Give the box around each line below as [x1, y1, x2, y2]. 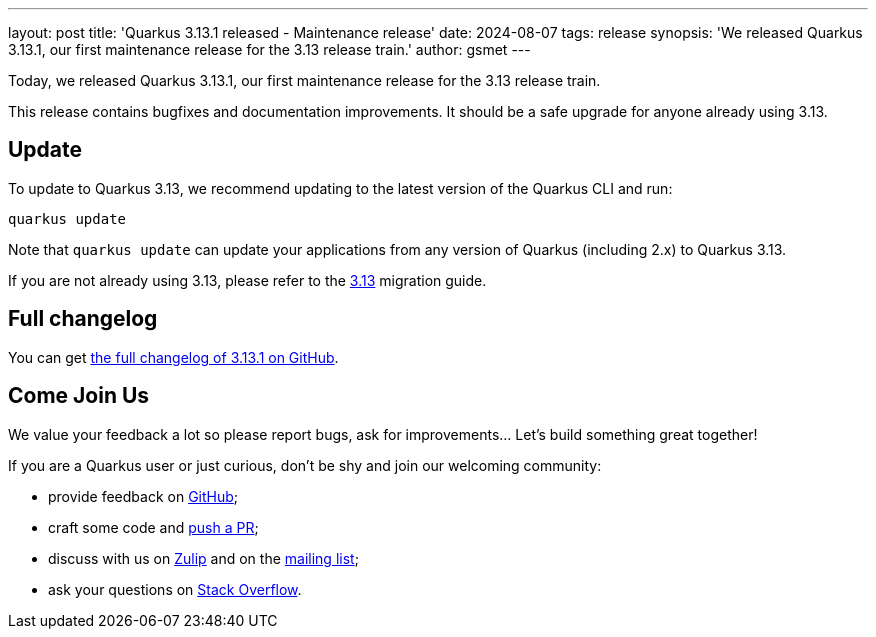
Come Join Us [8, 383, 150, 409]
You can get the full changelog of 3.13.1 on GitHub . [8, 348, 339, 366]
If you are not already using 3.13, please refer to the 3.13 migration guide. [8, 271, 487, 289]
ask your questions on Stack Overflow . [48, 580, 302, 598]
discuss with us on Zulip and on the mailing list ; [48, 549, 359, 567]
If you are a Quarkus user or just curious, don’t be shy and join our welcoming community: [8, 456, 602, 474]
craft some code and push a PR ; [48, 518, 259, 536]
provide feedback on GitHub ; [48, 487, 239, 505]
